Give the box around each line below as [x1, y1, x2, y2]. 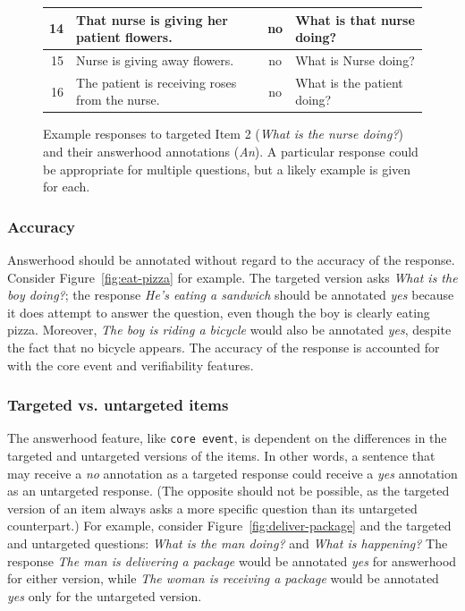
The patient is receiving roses [76, 72, 237, 91]
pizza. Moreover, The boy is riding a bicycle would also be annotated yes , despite [7, 320, 452, 339]
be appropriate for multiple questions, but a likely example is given [43, 159, 411, 178]
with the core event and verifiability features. [7, 355, 254, 374]
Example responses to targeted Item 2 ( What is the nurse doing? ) [43, 124, 403, 143]
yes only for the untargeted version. [7, 586, 202, 605]
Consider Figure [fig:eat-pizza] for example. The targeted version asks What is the [7, 267, 458, 286]
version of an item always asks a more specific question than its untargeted [7, 498, 418, 517]
